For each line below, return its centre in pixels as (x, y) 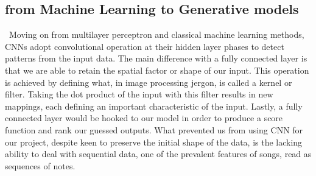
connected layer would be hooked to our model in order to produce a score (144, 118)
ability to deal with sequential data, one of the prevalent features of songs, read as (158, 154)
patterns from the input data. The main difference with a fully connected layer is (156, 58)
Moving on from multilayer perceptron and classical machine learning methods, (156, 34)
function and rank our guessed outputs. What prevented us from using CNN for (154, 129)
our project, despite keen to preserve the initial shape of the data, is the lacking (154, 142)
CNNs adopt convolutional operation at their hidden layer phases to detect (145, 46)
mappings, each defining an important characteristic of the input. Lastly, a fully (154, 106)
